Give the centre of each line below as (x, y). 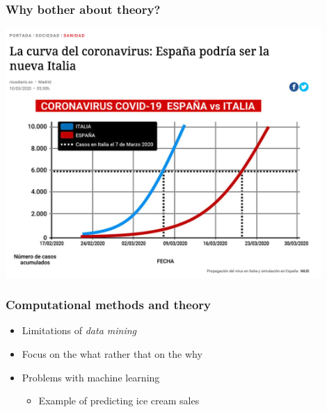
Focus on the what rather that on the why (112, 353)
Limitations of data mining (79, 330)
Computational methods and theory (108, 305)
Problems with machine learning (91, 377)
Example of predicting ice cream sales (119, 401)
